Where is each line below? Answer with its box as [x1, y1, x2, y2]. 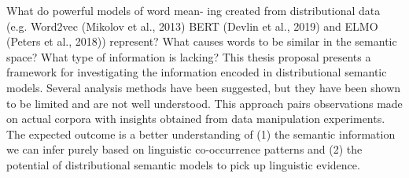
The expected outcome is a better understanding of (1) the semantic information [6, 125, 396, 142]
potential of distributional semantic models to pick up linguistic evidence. [6, 156, 360, 172]
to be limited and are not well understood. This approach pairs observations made [6, 95, 403, 111]
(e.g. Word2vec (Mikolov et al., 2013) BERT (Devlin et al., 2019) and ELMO [6, 17, 378, 34]
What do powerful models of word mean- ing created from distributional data [6, 2, 381, 18]
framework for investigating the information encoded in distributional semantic [6, 64, 387, 80]
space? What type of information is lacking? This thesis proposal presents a [6, 48, 371, 65]
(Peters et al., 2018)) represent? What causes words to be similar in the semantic [6, 33, 397, 50]
